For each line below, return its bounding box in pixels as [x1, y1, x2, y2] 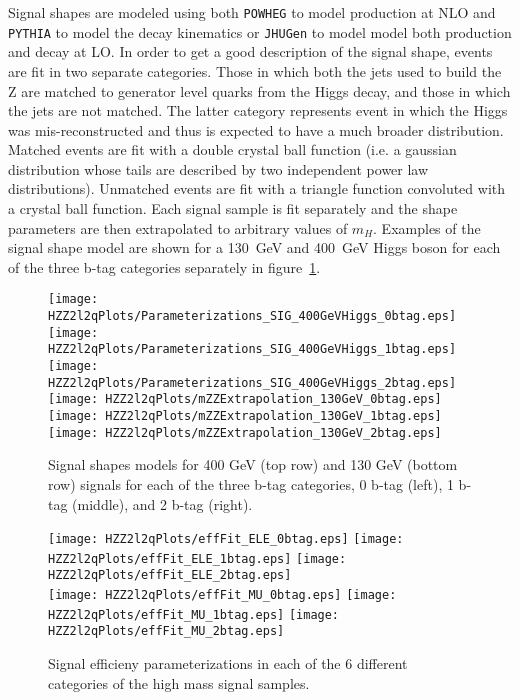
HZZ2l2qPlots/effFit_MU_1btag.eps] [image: [48, 607, 340, 622]
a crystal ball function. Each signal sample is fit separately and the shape [8, 198, 458, 219]
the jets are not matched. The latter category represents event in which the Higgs [8, 100, 508, 121]
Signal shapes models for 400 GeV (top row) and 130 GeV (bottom [48, 454, 458, 475]
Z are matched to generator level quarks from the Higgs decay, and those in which [8, 80, 511, 101]
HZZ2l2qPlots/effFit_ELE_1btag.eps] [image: [48, 551, 347, 566]
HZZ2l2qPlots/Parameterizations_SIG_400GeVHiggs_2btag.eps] [48, 375, 457, 390]
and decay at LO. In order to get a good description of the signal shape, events [8, 41, 493, 62]
